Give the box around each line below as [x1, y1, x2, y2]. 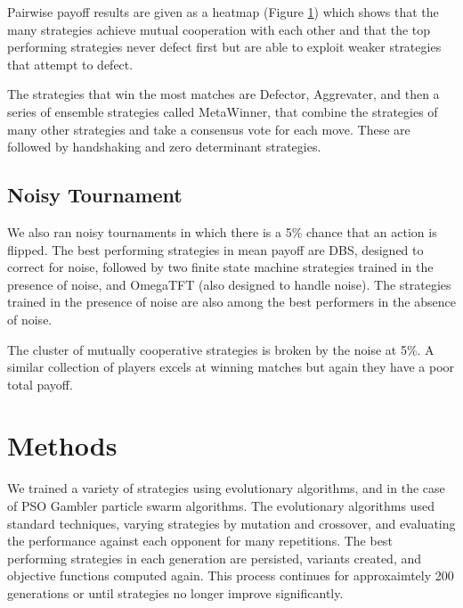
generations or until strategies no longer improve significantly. [7, 583, 344, 602]
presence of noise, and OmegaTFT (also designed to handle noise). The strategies [7, 275, 451, 293]
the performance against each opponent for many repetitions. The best [7, 531, 393, 550]
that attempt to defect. [7, 54, 134, 73]
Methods [7, 427, 118, 464]
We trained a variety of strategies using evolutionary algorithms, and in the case [7, 479, 445, 497]
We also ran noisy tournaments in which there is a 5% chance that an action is [7, 222, 437, 241]
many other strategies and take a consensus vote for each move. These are [7, 119, 410, 138]
